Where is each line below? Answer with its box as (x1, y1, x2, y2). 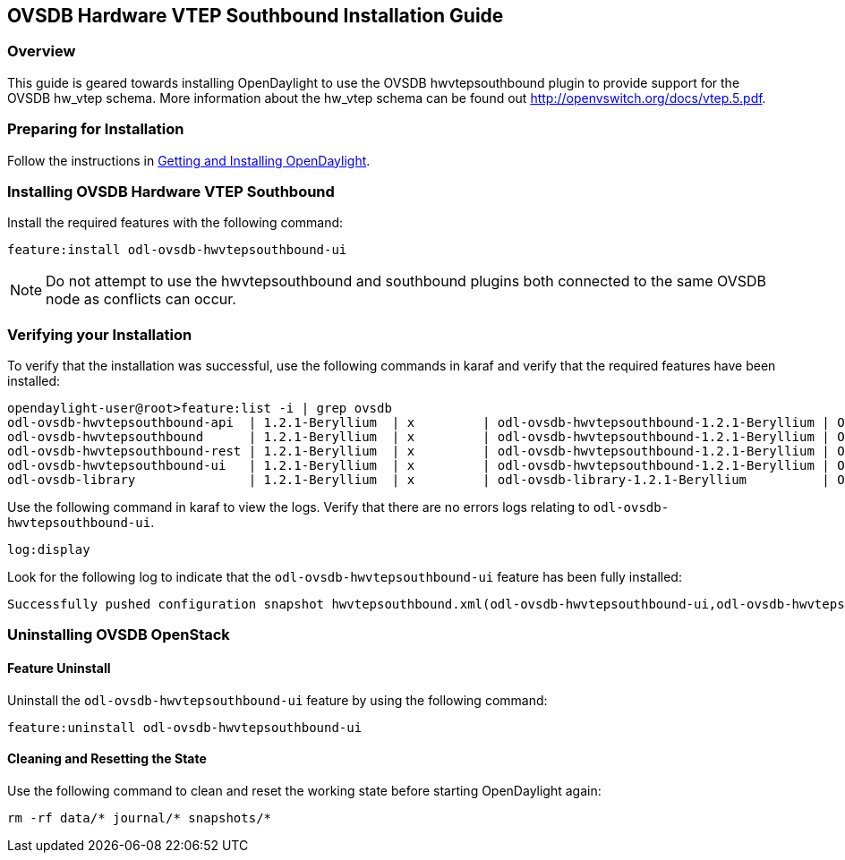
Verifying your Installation (7, 325, 192, 344)
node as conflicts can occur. (46, 290, 236, 309)
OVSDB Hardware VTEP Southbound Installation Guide (7, 4, 504, 27)
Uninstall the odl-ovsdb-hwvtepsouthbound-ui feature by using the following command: (7, 692, 548, 708)
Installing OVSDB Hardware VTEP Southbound (7, 182, 335, 200)
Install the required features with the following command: (7, 215, 344, 231)
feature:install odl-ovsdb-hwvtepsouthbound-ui (7, 243, 347, 258)
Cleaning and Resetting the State (7, 751, 207, 767)
